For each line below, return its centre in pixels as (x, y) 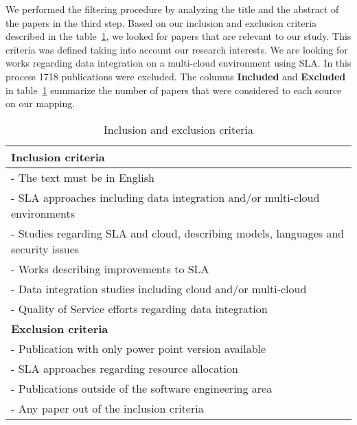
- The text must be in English (83, 177)
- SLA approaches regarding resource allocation (125, 368)
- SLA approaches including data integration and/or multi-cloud (165, 197)
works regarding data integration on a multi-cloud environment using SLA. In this (178, 63)
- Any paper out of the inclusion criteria (107, 408)
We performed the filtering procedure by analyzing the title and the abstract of (172, 9)
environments (43, 213)
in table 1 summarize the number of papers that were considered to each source (174, 90)
